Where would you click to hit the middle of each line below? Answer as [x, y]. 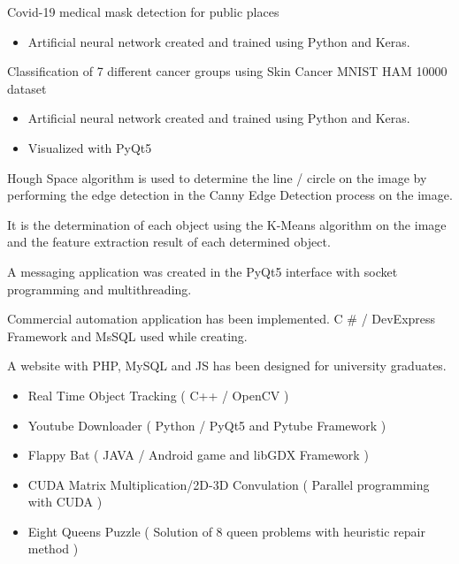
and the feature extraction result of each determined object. [169, 242]
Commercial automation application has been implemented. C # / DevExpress [222, 319]
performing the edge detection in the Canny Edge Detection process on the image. [230, 195]
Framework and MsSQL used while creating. [127, 335]
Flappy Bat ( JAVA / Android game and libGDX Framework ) [198, 455]
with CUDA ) [65, 502]
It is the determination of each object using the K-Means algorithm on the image [227, 224]
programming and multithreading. [99, 289]
